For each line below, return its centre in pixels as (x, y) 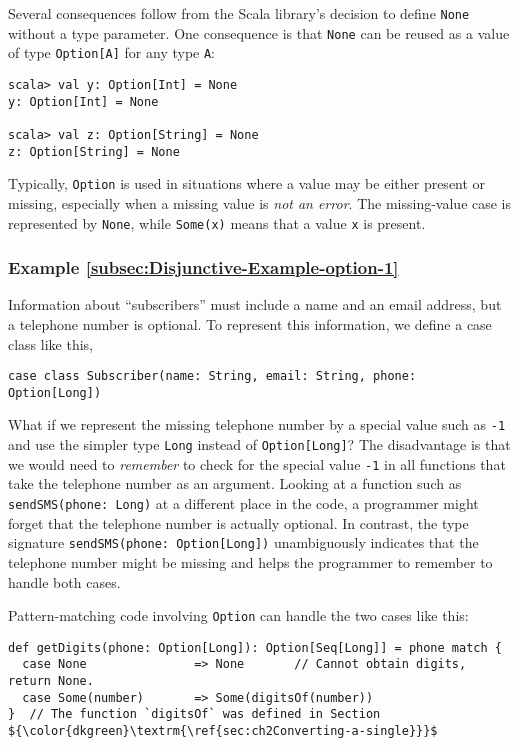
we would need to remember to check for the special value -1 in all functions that (257, 463)
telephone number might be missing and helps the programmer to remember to (250, 561)
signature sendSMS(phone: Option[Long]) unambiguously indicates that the (243, 542)
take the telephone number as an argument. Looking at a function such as (235, 483)
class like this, (50, 343)
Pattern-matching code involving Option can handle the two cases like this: (238, 615)
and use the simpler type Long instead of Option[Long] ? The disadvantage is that (259, 444)
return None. (51, 681)
